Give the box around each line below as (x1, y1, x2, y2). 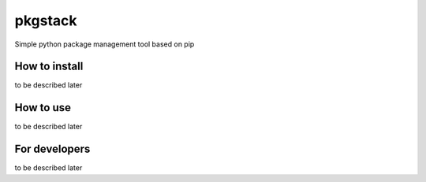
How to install (14, 60, 84, 73)
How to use (14, 101, 71, 114)
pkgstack (14, 12, 77, 29)
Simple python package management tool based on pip (14, 39, 195, 49)
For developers (14, 143, 91, 156)
